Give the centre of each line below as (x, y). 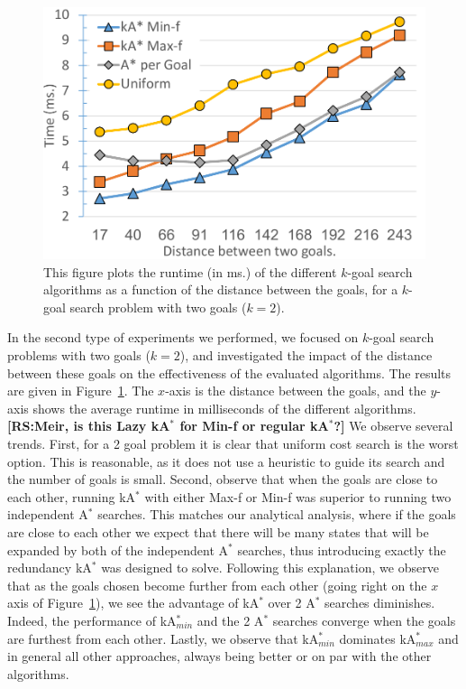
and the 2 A (230, 620)
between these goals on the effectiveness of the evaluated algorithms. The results (229, 372)
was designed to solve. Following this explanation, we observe (270, 568)
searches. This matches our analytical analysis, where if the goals (277, 514)
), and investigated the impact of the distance (306, 355)
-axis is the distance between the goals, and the (296, 391)
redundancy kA (50, 568)
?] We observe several (393, 426)
